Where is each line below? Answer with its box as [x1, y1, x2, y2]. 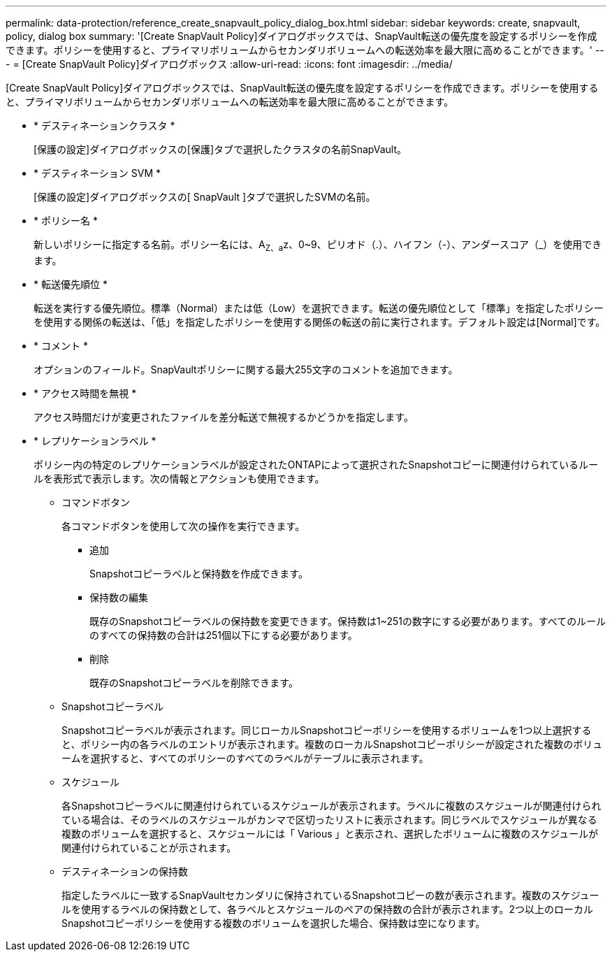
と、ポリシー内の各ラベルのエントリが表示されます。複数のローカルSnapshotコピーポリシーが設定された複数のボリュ [61, 737, 603, 750]
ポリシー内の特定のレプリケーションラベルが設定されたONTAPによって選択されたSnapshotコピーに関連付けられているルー [34, 458, 599, 470]
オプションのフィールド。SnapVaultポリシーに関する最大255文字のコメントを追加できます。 [34, 363, 458, 375]
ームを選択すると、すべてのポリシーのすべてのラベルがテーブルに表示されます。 [61, 751, 429, 764]
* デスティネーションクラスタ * [34, 120, 175, 131]
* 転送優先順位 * [34, 278, 108, 290]
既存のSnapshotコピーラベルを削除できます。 [89, 676, 298, 689]
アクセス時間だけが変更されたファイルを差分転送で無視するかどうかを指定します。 [34, 410, 414, 423]
